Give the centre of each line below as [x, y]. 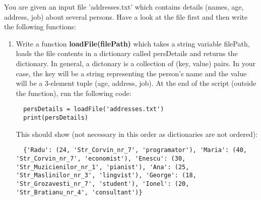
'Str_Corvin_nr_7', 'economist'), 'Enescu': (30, [101, 158]
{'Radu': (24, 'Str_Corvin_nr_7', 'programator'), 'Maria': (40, [135, 150]
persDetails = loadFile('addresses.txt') [94, 109]
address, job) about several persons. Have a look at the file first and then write [126, 16]
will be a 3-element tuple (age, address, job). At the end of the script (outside [136, 83]
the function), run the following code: [74, 93]
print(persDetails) [56, 118]
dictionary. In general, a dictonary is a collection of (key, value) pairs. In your [136, 63]
